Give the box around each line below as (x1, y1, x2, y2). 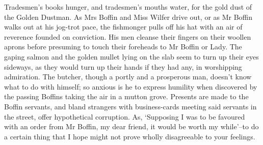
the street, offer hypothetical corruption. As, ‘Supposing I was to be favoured (4, 111, 245, 122)
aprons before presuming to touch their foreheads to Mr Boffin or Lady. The (4, 41, 242, 52)
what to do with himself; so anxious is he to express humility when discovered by (4, 81, 257, 92)
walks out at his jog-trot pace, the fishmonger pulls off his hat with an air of (4, 21, 243, 32)
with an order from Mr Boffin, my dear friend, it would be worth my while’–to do (4, 121, 259, 132)
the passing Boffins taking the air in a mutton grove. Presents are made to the (4, 91, 249, 102)
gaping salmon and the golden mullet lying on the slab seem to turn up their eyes (4, 51, 259, 62)
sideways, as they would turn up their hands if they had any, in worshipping (4, 61, 242, 72)
